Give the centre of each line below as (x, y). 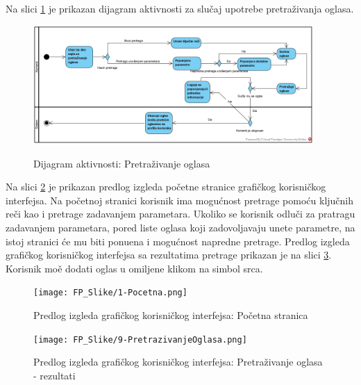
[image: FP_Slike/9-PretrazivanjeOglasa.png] (140, 339)
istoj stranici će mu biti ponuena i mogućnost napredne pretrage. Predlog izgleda (178, 241)
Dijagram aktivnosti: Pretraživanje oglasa (122, 163)
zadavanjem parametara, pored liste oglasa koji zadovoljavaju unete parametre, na (180, 227)
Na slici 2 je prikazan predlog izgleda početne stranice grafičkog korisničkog (166, 187)
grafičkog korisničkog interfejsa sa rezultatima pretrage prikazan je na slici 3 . (169, 255)
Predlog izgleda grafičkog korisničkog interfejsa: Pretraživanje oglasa (178, 362)
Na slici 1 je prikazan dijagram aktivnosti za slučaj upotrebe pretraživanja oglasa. (180, 8)
